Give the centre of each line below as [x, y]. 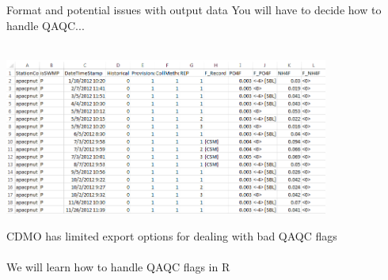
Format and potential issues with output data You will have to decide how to [194, 9]
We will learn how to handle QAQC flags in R [118, 267]
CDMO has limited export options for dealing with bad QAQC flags [172, 235]
